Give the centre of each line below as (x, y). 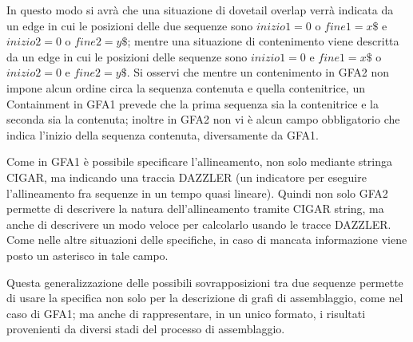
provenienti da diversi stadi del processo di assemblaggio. (146, 329)
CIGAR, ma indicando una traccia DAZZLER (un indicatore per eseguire (187, 177)
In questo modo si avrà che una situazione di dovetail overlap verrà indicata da (200, 10)
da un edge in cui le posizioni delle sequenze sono (127, 56)
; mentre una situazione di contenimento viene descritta (263, 41)
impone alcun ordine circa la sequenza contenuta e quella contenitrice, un (186, 87)
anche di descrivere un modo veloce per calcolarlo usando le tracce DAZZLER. (199, 224)
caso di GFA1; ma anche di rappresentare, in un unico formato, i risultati (186, 313)
